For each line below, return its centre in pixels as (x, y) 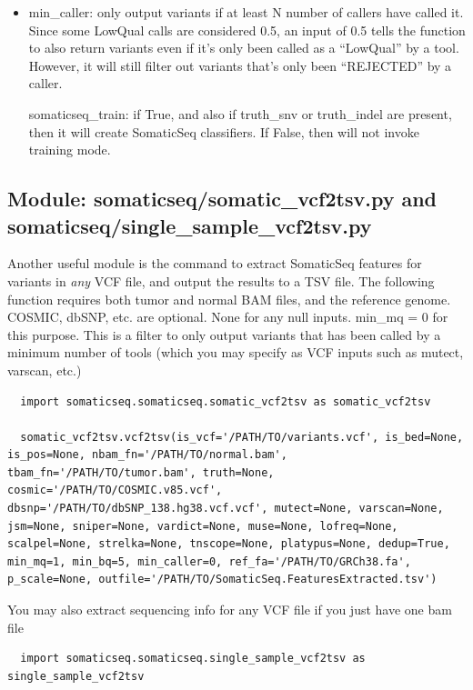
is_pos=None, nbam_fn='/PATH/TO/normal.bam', (147, 455)
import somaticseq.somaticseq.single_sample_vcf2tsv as (193, 659)
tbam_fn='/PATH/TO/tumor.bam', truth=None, (141, 472)
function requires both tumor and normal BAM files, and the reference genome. (229, 299)
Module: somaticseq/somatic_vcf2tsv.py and (222, 199)
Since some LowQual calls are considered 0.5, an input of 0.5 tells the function (247, 30)
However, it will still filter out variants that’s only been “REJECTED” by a (240, 65)
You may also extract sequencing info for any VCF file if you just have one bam (230, 610)
